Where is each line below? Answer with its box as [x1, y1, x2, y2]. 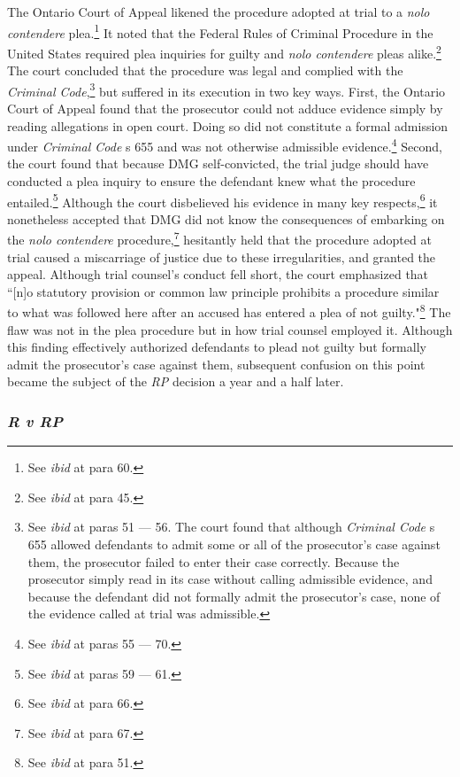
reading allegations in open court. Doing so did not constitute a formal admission [7, 116, 448, 135]
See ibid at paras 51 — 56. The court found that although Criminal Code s [27, 517, 435, 536]
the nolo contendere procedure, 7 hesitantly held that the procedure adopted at [7, 228, 432, 249]
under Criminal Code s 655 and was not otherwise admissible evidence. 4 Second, [7, 135, 442, 155]
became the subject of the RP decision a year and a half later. [7, 372, 344, 391]
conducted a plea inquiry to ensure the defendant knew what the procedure [7, 171, 416, 190]
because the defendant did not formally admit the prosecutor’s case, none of [27, 587, 441, 605]
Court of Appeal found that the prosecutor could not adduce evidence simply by [7, 98, 443, 117]
